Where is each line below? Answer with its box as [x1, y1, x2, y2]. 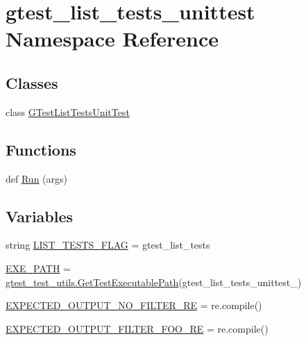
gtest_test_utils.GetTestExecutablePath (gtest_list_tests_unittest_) [6, 274, 302, 289]
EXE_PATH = [6, 260, 71, 275]
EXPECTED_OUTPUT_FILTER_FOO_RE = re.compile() [6, 321, 269, 335]
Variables [6, 205, 74, 226]
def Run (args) [6, 171, 67, 185]
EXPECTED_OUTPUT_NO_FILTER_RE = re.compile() [6, 298, 262, 313]
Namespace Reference [6, 24, 219, 53]
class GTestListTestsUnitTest [6, 104, 130, 119]
